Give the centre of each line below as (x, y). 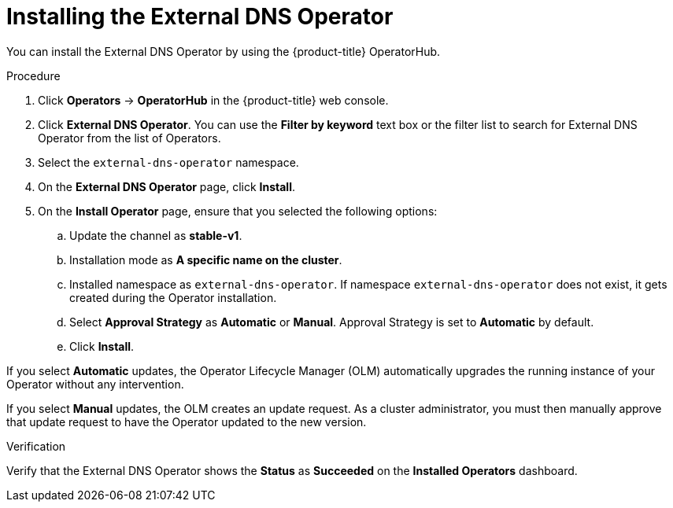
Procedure (33, 75)
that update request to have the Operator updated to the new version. (187, 421)
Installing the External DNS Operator (200, 17)
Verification (36, 446)
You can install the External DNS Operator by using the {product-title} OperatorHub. (224, 51)
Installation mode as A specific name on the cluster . (206, 260)
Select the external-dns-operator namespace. (168, 162)
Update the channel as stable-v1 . (156, 235)
